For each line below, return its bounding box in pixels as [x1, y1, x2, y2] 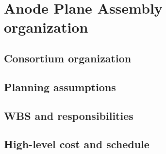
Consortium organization [4, 50, 132, 65]
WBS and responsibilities [4, 108, 133, 123]
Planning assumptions [4, 79, 116, 94]
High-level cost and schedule [4, 136, 149, 152]
